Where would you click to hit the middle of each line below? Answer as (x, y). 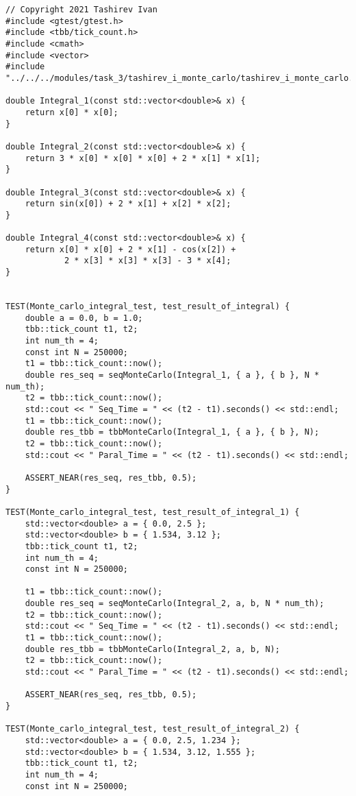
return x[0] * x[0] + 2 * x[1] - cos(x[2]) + (130, 249)
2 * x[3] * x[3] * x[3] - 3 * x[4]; (148, 261)
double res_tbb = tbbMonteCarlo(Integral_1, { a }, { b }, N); (172, 432)
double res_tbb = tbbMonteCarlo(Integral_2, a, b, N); (152, 649)
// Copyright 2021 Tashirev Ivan (81, 10)
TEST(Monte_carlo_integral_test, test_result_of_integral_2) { (153, 729)
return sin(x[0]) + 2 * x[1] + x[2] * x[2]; (128, 204)
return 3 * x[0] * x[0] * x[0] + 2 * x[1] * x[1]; (143, 158)
